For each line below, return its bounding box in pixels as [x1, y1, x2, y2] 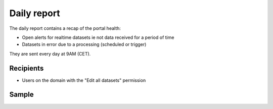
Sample [9, 90, 34, 99]
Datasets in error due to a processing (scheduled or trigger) [22, 41, 147, 47]
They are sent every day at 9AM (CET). [9, 50, 91, 57]
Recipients [9, 64, 44, 73]
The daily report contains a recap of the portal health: [9, 25, 121, 31]
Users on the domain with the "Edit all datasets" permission [22, 77, 146, 83]
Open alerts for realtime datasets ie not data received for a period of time [22, 34, 174, 40]
